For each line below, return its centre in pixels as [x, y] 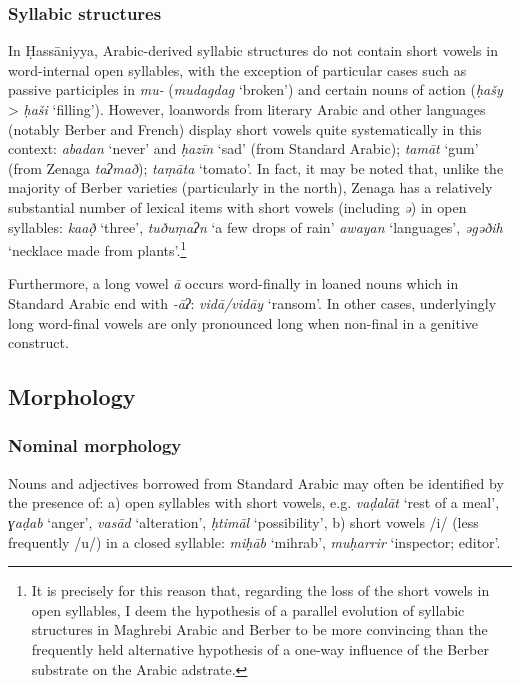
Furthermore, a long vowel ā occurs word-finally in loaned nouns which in [233, 283]
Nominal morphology [95, 445]
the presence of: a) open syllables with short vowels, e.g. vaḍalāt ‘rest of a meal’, [254, 502]
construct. [38, 342]
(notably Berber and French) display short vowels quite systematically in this [245, 128]
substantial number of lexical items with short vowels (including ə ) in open [237, 206]
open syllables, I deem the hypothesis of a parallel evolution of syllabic [248, 609]
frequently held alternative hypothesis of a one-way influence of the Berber [260, 648]
